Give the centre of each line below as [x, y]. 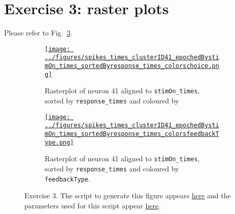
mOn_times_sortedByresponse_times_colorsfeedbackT [132, 134]
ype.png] [59, 142]
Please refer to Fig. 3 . [38, 33]
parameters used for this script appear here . [93, 205]
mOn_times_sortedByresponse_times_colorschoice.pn [132, 66]
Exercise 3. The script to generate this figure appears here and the [128, 195]
